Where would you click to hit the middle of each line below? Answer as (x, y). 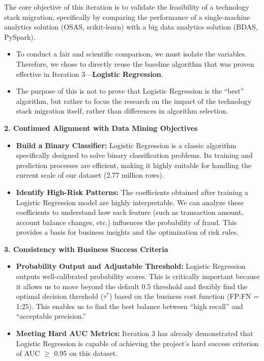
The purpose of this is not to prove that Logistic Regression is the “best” (130, 91)
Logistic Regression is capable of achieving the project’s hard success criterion (137, 343)
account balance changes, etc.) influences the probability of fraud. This (126, 222)
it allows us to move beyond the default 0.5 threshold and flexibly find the (132, 286)
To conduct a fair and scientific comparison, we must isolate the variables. (131, 54)
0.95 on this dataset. (86, 353)
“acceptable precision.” (51, 316)
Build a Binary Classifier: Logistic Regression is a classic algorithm (126, 145)
